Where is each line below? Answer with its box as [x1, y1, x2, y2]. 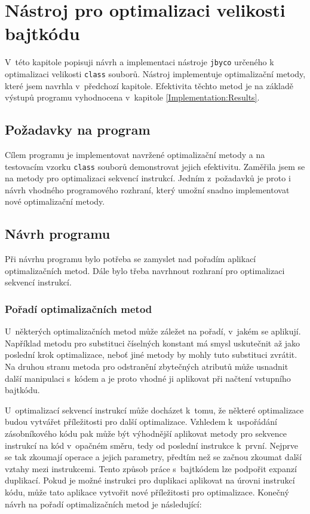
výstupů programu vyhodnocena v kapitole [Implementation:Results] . [5, 91, 260, 104]
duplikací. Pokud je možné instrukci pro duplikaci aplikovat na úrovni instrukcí [5, 474, 295, 486]
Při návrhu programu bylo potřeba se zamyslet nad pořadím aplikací [5, 253, 256, 265]
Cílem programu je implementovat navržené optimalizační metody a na [5, 148, 265, 161]
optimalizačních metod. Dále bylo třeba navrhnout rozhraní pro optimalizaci [5, 264, 285, 276]
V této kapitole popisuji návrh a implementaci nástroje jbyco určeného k [5, 56, 274, 68]
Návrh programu [5, 224, 111, 243]
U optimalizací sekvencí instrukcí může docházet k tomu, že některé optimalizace [5, 403, 304, 416]
